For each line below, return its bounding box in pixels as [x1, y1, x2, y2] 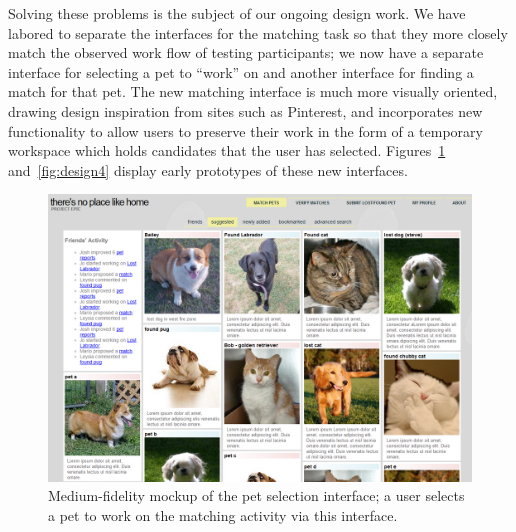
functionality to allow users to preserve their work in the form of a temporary [8, 120, 483, 141]
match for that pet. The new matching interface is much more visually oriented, [8, 81, 498, 102]
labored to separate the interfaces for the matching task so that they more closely [8, 22, 508, 43]
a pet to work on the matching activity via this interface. [48, 504, 398, 525]
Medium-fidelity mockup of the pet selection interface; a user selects [48, 485, 465, 506]
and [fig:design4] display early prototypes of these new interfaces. [8, 159, 408, 180]
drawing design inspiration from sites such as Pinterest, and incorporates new [8, 100, 483, 121]
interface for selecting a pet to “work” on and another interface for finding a [8, 61, 474, 82]
